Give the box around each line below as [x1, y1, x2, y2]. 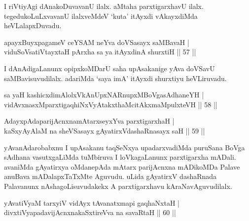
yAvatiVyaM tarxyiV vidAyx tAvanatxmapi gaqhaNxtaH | [4, 197, 179, 208]
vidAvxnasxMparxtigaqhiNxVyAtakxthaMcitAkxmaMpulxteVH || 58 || [4, 99, 217, 109]
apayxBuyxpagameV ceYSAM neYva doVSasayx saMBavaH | [4, 37, 189, 47]
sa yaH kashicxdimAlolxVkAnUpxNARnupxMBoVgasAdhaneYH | [4, 89, 204, 100]
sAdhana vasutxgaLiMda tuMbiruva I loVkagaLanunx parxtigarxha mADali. [4, 152, 236, 162]
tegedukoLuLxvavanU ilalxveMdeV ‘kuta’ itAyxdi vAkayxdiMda [4, 10, 198, 21]
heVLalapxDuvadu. [4, 20, 62, 31]
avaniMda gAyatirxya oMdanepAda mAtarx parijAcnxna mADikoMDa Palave [4, 161, 240, 172]
